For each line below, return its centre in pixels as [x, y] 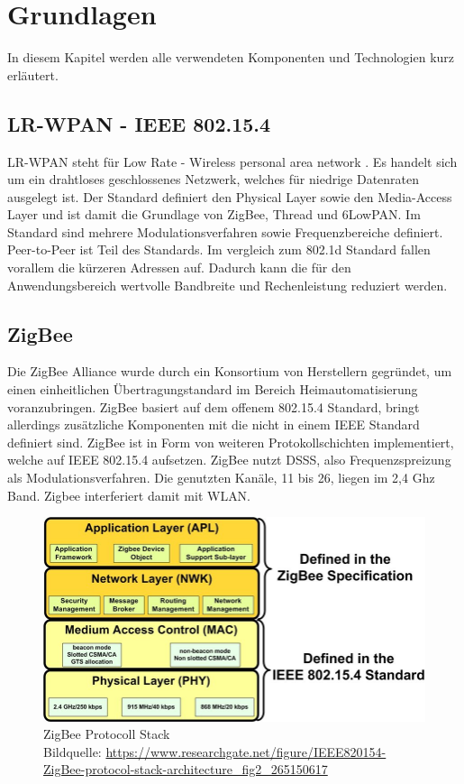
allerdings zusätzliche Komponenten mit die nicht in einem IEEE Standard [214, 424]
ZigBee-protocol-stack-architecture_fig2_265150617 [186, 769]
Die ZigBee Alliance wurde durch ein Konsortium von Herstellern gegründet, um [230, 371]
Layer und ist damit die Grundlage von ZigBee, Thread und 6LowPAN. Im [214, 214]
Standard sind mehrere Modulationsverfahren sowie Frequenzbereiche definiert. [225, 231]
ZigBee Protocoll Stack [107, 734]
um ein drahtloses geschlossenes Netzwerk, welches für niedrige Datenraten [214, 179]
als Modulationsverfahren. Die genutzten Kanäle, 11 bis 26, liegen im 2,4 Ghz [221, 478]
